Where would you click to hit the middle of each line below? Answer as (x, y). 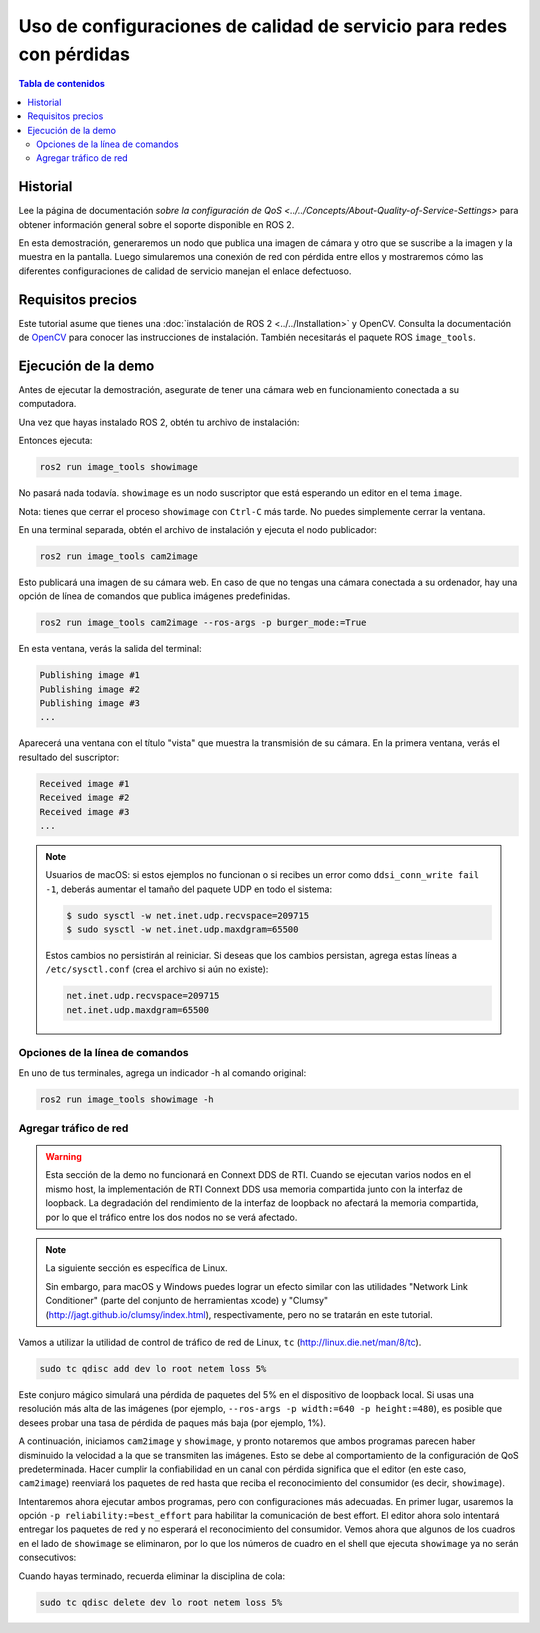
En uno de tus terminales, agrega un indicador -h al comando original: (162, 1072)
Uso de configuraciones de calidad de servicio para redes (263, 26)
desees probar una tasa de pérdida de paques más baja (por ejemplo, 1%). (172, 1422)
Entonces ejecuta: (55, 441)
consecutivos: (47, 1557)
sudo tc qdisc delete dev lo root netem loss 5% (161, 1602)
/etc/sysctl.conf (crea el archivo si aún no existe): (157, 969)
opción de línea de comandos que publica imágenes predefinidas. (154, 596)
